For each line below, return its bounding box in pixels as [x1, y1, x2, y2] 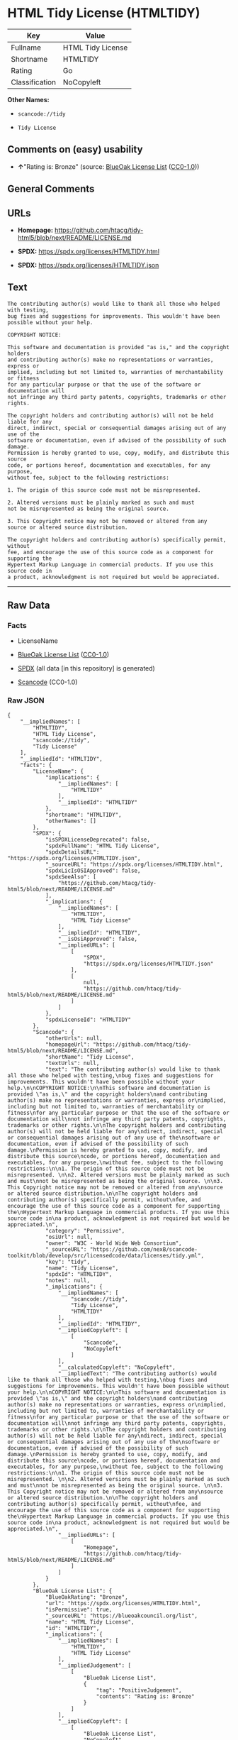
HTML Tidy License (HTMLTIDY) [7, 5, 200, 21]
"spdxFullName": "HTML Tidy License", [45, 842, 160, 849]
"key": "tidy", [45, 1258, 91, 1265]
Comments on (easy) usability [7, 143, 143, 155]
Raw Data [7, 600, 51, 612]
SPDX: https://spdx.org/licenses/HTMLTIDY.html [17, 247, 160, 255]
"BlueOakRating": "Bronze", [45, 1593, 129, 1601]
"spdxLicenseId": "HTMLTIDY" [45, 1016, 132, 1023]
